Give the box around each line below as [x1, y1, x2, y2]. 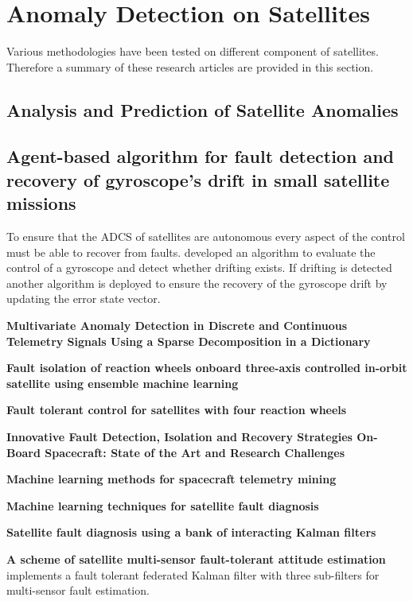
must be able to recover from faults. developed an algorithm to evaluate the [6, 243, 376, 260]
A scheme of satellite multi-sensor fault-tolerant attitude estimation [6, 550, 386, 567]
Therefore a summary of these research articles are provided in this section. [6, 58, 374, 75]
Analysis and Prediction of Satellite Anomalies [6, 97, 399, 122]
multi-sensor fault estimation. [6, 582, 150, 599]
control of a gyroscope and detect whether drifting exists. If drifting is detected [6, 259, 392, 276]
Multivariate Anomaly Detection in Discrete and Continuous [6, 317, 347, 334]
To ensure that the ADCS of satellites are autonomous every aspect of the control [6, 228, 405, 245]
